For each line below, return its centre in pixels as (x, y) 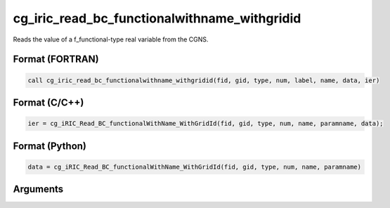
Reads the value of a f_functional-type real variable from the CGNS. (111, 39)
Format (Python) (50, 146)
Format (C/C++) (48, 102)
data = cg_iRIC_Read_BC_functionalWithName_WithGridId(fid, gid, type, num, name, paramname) (195, 167)
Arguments (38, 189)
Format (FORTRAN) (56, 59)
